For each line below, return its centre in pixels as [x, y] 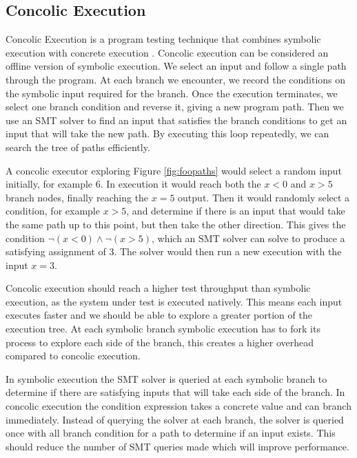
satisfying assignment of [56, 251]
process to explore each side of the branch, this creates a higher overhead [160, 342]
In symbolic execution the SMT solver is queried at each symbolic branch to [166, 378]
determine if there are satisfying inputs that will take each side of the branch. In [175, 392]
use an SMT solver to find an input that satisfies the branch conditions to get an [176, 120]
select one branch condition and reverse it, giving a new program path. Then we [175, 107]
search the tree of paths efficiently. [78, 147]
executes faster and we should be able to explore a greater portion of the [159, 315]
